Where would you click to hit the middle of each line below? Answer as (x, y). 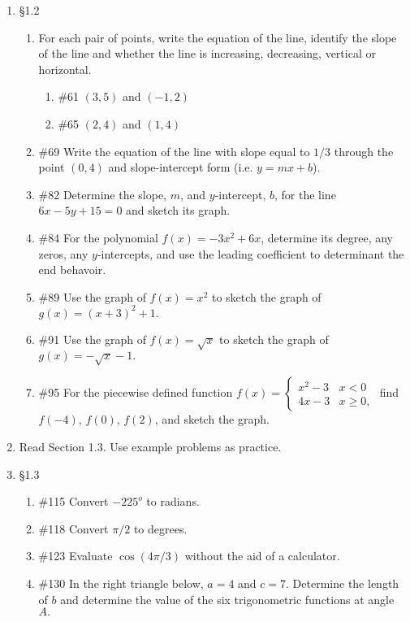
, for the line (305, 194)
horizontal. (65, 69)
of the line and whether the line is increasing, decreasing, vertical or (207, 53)
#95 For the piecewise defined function (136, 392)
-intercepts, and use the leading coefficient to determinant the (250, 253)
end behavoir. (72, 270)
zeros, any (63, 253)
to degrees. (160, 528)
